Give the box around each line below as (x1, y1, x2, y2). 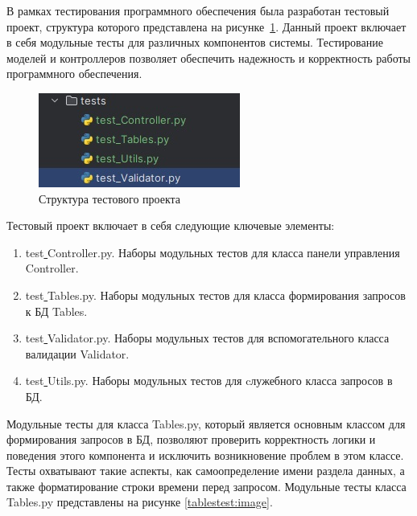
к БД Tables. (25, 302, 88, 319)
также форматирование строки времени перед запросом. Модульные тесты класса (6, 477, 407, 494)
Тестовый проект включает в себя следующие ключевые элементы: (6, 217, 335, 234)
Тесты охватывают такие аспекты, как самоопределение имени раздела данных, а (6, 462, 405, 479)
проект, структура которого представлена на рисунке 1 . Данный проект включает (6, 18, 407, 35)
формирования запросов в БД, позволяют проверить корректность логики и (6, 431, 376, 448)
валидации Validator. (25, 345, 130, 362)
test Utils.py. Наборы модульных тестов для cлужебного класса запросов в (25, 372, 393, 389)
